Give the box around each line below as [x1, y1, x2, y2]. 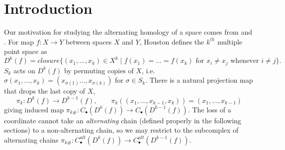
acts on [13, 65, 35, 75]
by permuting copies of [64, 65, 134, 75]
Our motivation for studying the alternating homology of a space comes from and [4, 27, 252, 37]
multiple [217, 36, 243, 47]
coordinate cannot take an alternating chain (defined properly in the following [4, 115, 241, 125]
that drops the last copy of [4, 86, 86, 96]
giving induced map [4, 104, 64, 114]
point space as [4, 46, 47, 56]
